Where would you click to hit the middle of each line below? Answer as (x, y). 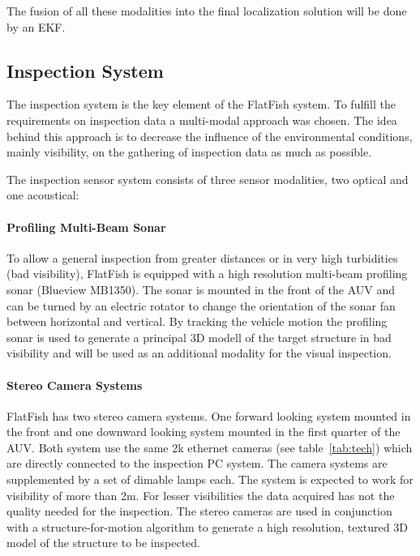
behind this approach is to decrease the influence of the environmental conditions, (210, 136)
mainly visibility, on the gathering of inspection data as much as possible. (189, 152)
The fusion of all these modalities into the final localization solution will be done (207, 11)
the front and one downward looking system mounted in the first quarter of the (204, 432)
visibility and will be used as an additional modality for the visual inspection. (199, 353)
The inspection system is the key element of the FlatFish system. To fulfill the (201, 104)
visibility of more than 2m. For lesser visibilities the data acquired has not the (201, 495)
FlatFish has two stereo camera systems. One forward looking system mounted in (209, 415)
